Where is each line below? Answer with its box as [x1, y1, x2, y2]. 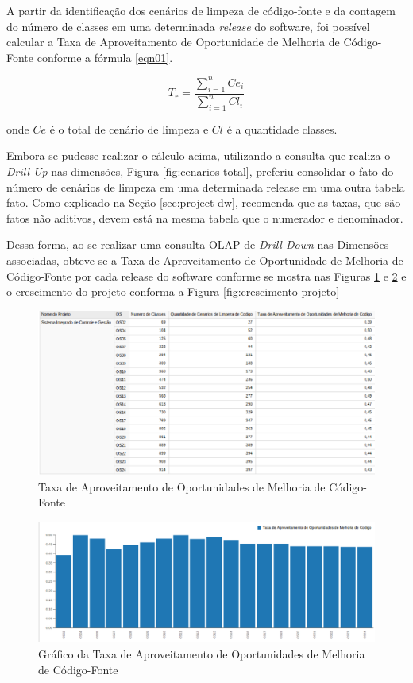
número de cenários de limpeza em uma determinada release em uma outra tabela [6, 178, 405, 195]
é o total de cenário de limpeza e [49, 120, 209, 137]
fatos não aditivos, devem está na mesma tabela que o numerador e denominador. [6, 209, 403, 226]
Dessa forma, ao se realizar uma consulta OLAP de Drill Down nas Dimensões [6, 236, 389, 253]
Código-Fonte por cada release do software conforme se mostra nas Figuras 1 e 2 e [6, 267, 407, 284]
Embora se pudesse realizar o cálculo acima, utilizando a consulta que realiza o [6, 147, 391, 164]
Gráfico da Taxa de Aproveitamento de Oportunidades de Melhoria [38, 645, 365, 662]
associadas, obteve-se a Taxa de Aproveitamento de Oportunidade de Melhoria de [6, 252, 403, 268]
